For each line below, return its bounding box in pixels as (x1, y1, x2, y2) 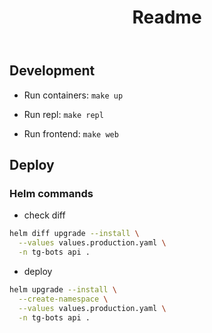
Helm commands (9, 186, 94, 200)
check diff (23, 209, 66, 221)
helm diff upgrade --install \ (9, 229, 140, 239)
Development (9, 62, 96, 80)
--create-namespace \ (18, 294, 109, 304)
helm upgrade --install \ (9, 284, 117, 295)
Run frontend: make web (23, 127, 119, 140)
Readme (132, 6, 202, 29)
